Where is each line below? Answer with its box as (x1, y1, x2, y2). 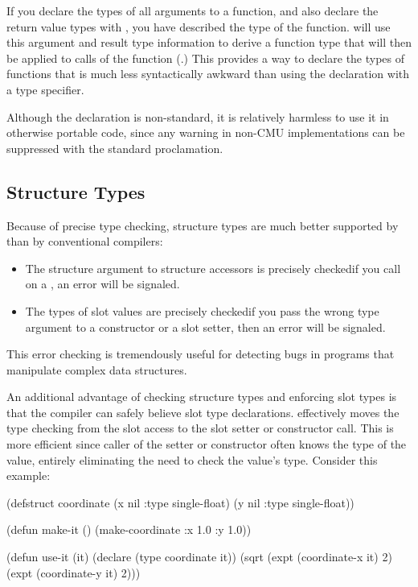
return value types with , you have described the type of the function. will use (6, 18, 391, 35)
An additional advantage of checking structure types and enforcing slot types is (6, 388, 397, 405)
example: (6, 467, 51, 484)
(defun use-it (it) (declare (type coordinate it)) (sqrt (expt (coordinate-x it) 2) (6, 548, 392, 565)
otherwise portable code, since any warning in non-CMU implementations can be (6, 124, 405, 141)
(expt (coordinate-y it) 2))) (6, 564, 141, 581)
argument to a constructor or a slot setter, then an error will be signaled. (25, 318, 386, 335)
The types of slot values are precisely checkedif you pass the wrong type (25, 302, 379, 319)
